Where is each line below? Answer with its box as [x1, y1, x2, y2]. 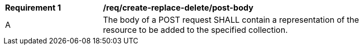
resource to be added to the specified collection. [103, 25, 288, 35]
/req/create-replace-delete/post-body [103, 3, 253, 13]
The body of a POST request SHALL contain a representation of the [103, 15, 359, 25]
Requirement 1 [5, 3, 61, 13]
